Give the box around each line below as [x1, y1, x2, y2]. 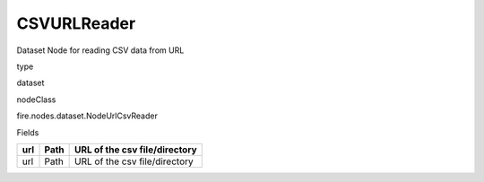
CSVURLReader [16, 13, 136, 33]
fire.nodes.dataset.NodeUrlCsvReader [16, 110, 159, 121]
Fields [16, 126, 39, 138]
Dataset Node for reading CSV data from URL [16, 45, 185, 56]
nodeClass [16, 94, 56, 105]
